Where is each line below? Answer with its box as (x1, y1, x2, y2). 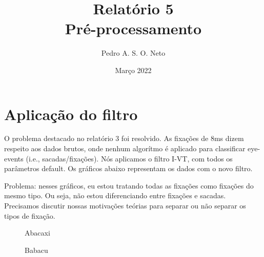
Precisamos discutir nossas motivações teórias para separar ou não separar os (4, 200, 246, 211)
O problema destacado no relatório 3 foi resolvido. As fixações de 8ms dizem (4, 133, 244, 144)
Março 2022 (115, 64, 152, 75)
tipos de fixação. (4, 210, 55, 221)
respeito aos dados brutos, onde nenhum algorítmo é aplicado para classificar (4, 143, 246, 154)
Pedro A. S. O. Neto (101, 48, 166, 58)
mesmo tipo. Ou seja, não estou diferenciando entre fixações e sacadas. (4, 190, 226, 201)
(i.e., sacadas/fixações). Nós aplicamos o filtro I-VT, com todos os (26, 153, 233, 163)
